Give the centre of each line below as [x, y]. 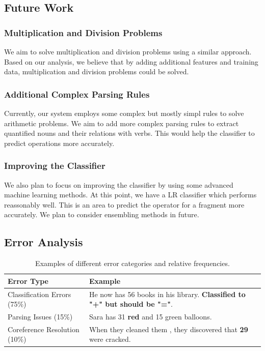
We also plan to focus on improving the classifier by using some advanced [119, 184]
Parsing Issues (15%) [40, 317]
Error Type [28, 281]
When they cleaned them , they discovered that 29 [168, 329]
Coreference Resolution [44, 329]
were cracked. [110, 339]
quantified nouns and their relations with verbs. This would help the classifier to [129, 133]
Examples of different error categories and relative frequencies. [132, 263]
